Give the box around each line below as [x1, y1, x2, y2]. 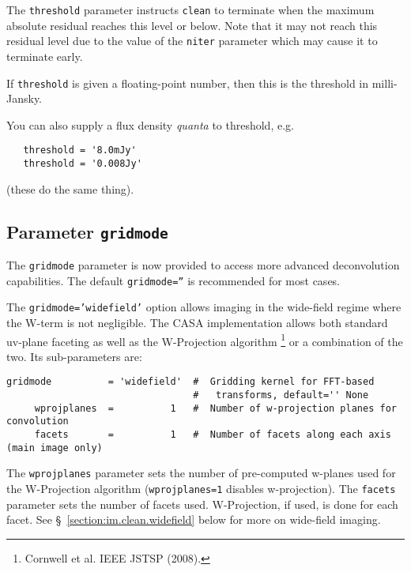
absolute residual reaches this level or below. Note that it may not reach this [6, 17, 378, 33]
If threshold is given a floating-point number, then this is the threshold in [6, 74, 369, 91]
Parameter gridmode [6, 219, 168, 243]
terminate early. [6, 47, 83, 64]
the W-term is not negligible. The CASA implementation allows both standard [6, 314, 388, 330]
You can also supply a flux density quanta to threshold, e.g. [6, 116, 294, 133]
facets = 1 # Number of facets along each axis [34, 429, 391, 441]
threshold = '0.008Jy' [23, 158, 142, 169]
